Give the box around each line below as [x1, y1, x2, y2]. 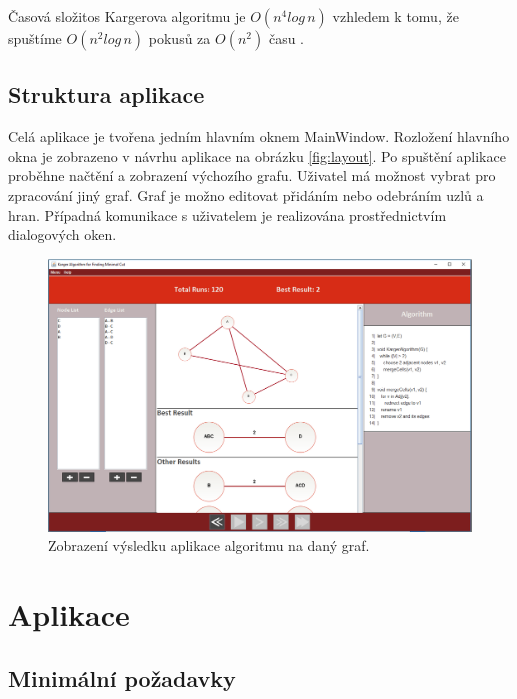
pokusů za [148, 28, 211, 48]
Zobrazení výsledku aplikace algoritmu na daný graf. [48, 535, 370, 556]
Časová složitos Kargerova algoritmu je [8, 6, 246, 26]
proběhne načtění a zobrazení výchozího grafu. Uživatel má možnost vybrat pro [8, 165, 496, 186]
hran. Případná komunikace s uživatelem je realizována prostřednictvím [8, 204, 447, 225]
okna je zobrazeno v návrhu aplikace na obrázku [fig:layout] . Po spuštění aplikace [8, 145, 506, 166]
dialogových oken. [8, 224, 117, 245]
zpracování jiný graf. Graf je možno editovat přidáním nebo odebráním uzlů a [8, 184, 484, 205]
